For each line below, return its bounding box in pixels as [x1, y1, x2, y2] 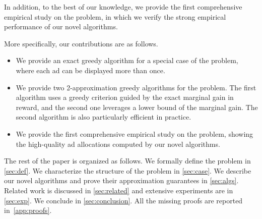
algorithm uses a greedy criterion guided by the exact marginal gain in [16, 92, 234, 102]
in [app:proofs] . [4, 205, 52, 215]
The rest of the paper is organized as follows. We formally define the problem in [4, 155, 251, 166]
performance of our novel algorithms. [4, 21, 118, 32]
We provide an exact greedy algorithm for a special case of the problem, [16, 55, 238, 66]
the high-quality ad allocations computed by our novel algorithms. [16, 138, 220, 149]
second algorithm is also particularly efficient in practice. [16, 112, 191, 122]
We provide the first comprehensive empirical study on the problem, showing [16, 128, 253, 139]
